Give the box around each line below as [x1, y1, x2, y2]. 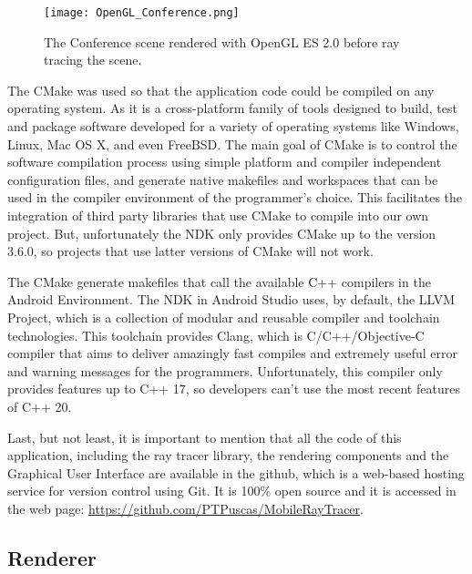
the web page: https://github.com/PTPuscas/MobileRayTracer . [7, 498, 364, 518]
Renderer [7, 543, 97, 571]
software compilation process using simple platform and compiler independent [7, 152, 442, 171]
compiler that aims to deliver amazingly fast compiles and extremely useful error [7, 343, 458, 363]
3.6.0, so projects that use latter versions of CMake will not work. [7, 241, 374, 261]
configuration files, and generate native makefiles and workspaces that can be [7, 169, 438, 189]
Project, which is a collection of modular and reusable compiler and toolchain [7, 307, 440, 326]
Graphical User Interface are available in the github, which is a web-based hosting [7, 463, 465, 482]
